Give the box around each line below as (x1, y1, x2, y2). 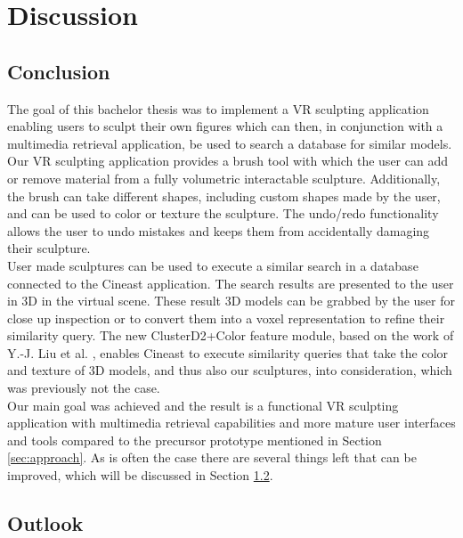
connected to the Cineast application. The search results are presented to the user (7, 273, 454, 292)
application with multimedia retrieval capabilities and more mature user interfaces (7, 413, 456, 432)
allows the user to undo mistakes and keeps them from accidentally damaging (7, 221, 430, 240)
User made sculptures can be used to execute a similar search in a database (7, 256, 418, 274)
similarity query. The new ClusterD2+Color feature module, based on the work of (7, 326, 454, 345)
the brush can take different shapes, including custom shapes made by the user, (7, 186, 441, 205)
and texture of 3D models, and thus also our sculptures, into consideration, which (7, 361, 452, 379)
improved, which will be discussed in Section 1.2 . (7, 466, 273, 485)
